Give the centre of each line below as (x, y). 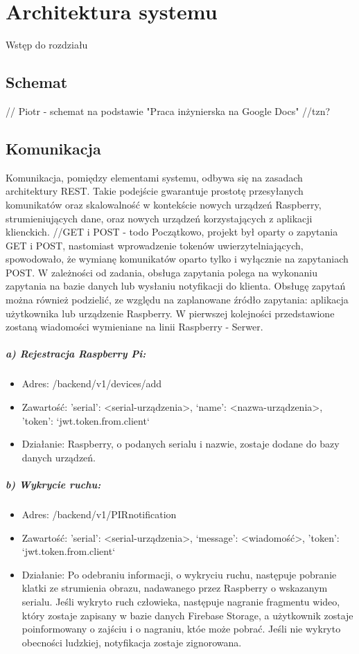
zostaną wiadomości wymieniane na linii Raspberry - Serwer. (134, 327)
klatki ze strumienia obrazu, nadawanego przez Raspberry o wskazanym (175, 588)
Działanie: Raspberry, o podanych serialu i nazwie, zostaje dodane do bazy (181, 444)
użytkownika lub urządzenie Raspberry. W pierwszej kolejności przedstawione (170, 313)
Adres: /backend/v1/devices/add (92, 383)
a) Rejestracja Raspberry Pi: (76, 354)
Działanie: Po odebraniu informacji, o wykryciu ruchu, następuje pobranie (179, 574)
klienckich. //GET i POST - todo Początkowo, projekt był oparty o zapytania (172, 232)
